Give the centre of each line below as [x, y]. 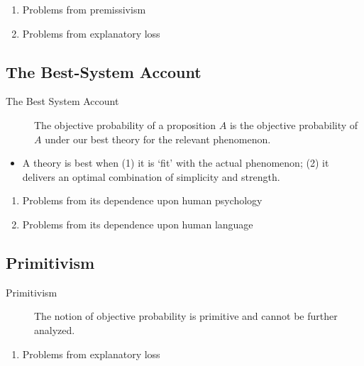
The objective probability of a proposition [125, 124]
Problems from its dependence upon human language [138, 224]
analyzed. [55, 329]
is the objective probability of [294, 124]
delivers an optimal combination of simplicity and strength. [151, 176]
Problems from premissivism [84, 9]
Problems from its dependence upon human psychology [142, 200]
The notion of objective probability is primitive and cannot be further [186, 316]
